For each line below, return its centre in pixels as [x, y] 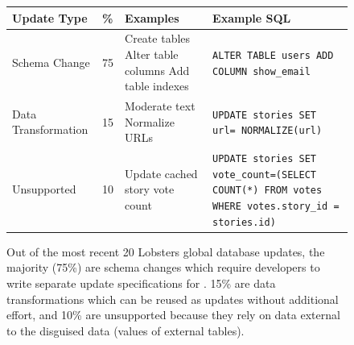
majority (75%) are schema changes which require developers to [163, 267]
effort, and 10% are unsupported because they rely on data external [173, 315]
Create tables [158, 38]
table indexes [157, 86]
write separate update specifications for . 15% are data [141, 283]
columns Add [157, 70]
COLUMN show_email [261, 71]
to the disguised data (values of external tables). [126, 330]
